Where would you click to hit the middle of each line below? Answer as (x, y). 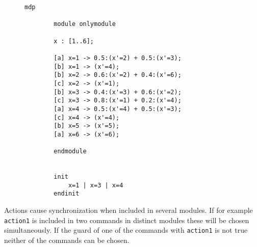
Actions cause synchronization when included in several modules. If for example (128, 210)
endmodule (70, 152)
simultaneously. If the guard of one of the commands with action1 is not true (126, 230)
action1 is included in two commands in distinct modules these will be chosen (127, 220)
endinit (67, 194)
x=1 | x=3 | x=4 (96, 185)
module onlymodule (85, 24)
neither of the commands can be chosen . (67, 240)
